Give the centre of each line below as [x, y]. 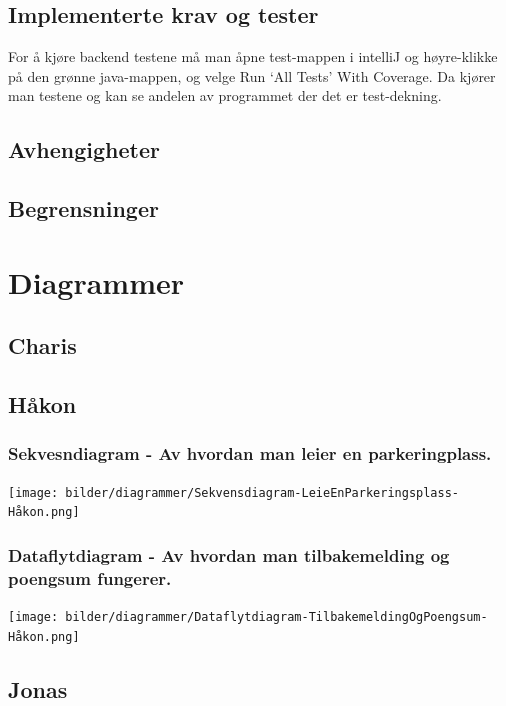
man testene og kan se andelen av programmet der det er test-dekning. [225, 95]
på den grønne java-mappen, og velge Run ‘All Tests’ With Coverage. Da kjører [252, 75]
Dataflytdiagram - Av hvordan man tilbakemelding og [229, 554]
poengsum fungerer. [90, 577]
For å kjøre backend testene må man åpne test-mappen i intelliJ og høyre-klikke [253, 56]
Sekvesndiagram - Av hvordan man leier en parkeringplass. [250, 453]
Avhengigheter [84, 149]
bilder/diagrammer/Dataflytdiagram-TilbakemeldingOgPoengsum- [276, 617]
